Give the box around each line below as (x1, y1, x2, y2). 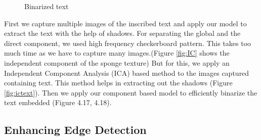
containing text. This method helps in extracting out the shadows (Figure (4, 77, 233, 88)
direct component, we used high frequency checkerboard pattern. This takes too (4, 37, 251, 48)
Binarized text (24, 1, 69, 11)
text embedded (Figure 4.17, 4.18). (4, 97, 112, 108)
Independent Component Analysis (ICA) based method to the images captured (4, 67, 249, 78)
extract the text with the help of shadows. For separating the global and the (4, 28, 241, 38)
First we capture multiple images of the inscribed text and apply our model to (4, 18, 247, 28)
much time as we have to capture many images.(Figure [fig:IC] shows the (4, 48, 230, 58)
